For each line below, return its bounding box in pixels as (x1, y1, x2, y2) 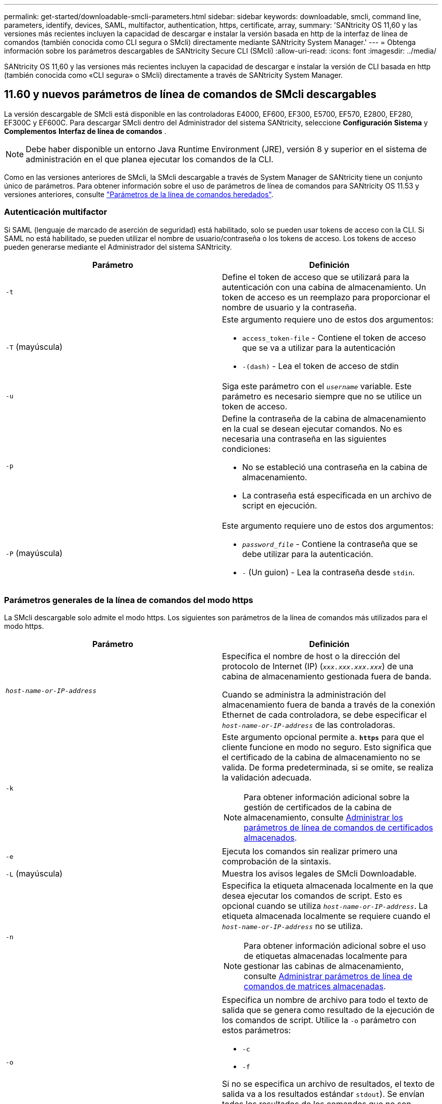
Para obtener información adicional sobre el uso (244, 941, 426, 951)
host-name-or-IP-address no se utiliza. (222, 921, 363, 932)
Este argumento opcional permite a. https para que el (222, 732, 424, 743)
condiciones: (222, 443, 271, 454)
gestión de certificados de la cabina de (244, 802, 392, 813)
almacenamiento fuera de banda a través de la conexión (222, 700, 435, 710)
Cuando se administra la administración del (222, 689, 386, 700)
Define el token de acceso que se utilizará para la (222, 271, 410, 282)
